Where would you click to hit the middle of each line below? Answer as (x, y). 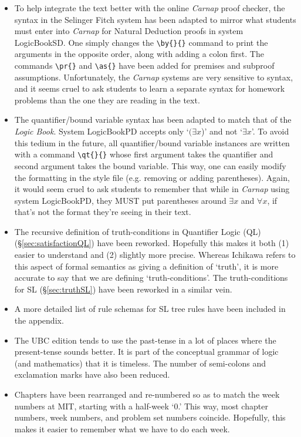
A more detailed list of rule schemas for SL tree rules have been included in (150, 309)
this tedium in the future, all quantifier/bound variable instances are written (152, 142)
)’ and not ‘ (222, 131)
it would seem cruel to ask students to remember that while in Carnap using (152, 189)
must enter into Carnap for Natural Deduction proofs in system (129, 31)
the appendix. (39, 320)
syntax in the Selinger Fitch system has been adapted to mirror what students (155, 19)
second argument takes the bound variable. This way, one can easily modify (150, 165)
